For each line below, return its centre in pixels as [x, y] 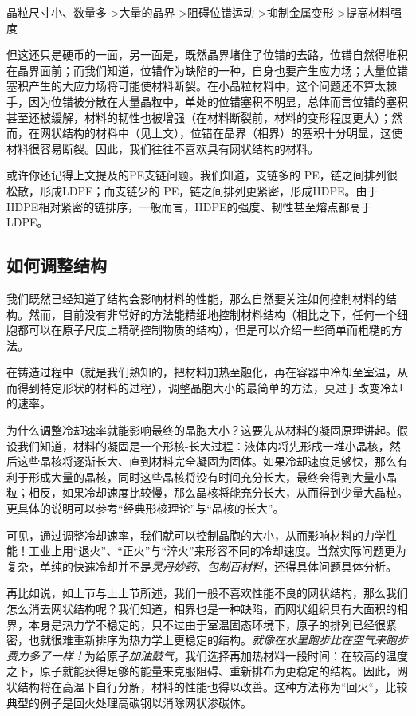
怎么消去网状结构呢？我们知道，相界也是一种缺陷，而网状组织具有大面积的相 [207, 609]
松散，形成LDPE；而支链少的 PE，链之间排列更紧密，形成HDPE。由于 [192, 190]
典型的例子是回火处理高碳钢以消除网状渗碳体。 [129, 702]
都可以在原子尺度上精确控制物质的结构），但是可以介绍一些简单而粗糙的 [204, 330]
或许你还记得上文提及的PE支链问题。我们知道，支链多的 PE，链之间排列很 [202, 175]
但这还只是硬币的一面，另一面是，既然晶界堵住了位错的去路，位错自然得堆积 [207, 55]
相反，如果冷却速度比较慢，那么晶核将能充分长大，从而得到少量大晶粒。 [218, 492]
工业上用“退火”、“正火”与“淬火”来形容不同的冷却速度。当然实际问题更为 [217, 551]
